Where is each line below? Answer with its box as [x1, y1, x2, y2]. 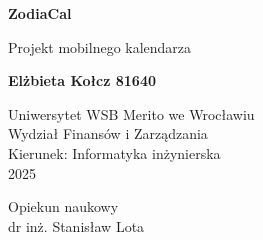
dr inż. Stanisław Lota [8, 215, 145, 236]
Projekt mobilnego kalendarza [8, 36, 192, 57]
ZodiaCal [8, 3, 72, 23]
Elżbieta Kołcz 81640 [8, 70, 156, 91]
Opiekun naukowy [8, 196, 119, 217]
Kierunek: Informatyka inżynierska [8, 142, 221, 163]
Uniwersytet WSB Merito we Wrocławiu [8, 103, 255, 124]
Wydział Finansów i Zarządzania [8, 123, 208, 144]
